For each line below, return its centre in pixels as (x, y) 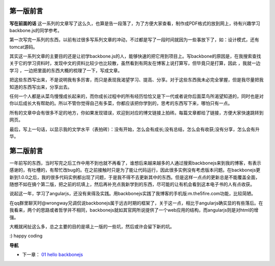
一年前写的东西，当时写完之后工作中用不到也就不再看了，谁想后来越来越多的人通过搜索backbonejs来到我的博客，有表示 (135, 163)
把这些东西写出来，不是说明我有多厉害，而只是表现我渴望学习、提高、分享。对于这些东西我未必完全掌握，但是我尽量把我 (136, 80)
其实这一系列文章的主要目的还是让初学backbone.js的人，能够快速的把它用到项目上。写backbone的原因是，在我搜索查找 (135, 56)
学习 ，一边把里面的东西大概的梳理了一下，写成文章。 (66, 70)
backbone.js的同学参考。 (36, 30)
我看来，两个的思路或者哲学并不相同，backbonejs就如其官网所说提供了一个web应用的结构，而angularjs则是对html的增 (134, 210)
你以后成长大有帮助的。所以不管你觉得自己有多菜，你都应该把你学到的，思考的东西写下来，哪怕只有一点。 (121, 103)
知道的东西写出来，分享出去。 (41, 87)
